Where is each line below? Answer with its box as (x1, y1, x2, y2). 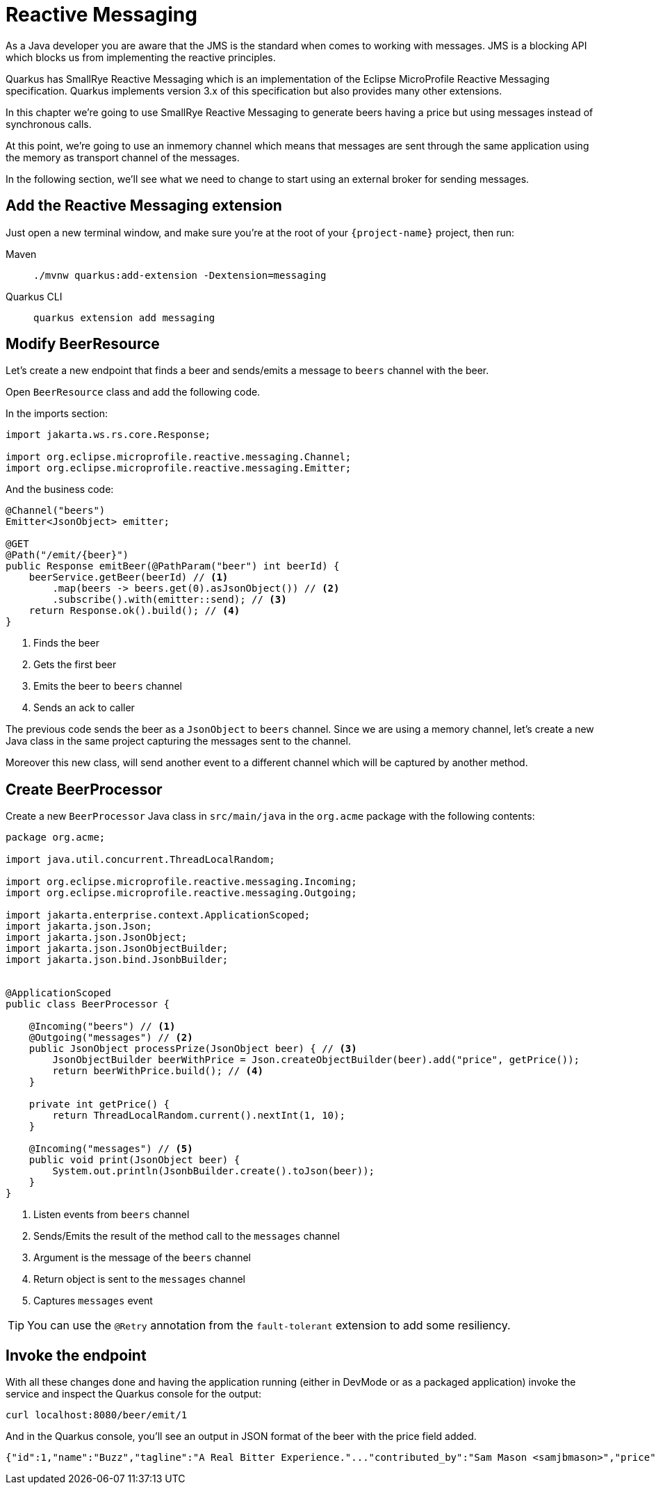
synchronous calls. (6, 118, 92, 130)
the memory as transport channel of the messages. (6, 151, 240, 163)
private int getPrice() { (28, 1099, 170, 1110)
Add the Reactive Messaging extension (6, 197, 282, 215)
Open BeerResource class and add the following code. (6, 386, 261, 398)
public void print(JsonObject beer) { (28, 1154, 240, 1166)
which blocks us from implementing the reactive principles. (6, 51, 276, 63)
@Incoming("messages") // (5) (28, 1143, 193, 1155)
